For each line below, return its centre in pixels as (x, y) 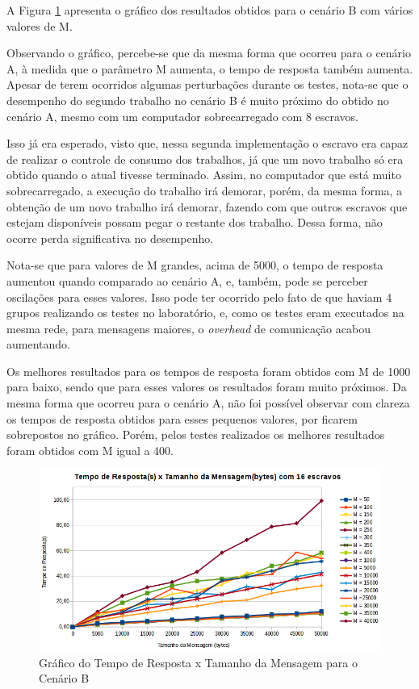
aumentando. (38, 344)
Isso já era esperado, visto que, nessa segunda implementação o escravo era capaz (207, 143)
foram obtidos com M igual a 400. (90, 450)
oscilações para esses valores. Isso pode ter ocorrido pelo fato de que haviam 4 (199, 296)
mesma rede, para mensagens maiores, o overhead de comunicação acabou (189, 328)
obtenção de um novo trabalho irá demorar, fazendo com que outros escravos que (207, 206)
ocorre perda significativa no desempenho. (110, 238)
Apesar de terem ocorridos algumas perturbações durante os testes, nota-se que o (207, 84)
